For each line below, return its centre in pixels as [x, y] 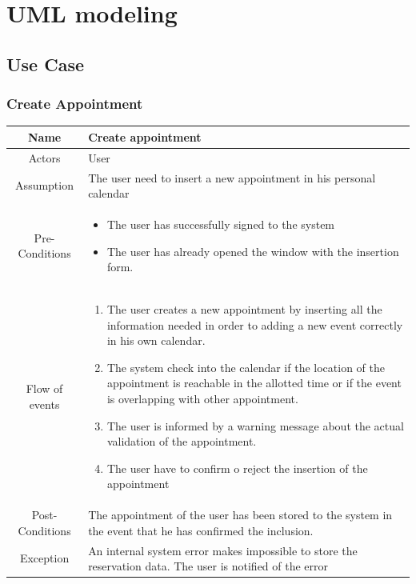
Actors [44, 157]
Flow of [44, 388]
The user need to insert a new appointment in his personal [232, 177]
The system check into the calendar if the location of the [246, 367]
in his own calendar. [156, 340]
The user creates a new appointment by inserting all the [244, 309]
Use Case [46, 64]
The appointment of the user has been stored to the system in [240, 515]
